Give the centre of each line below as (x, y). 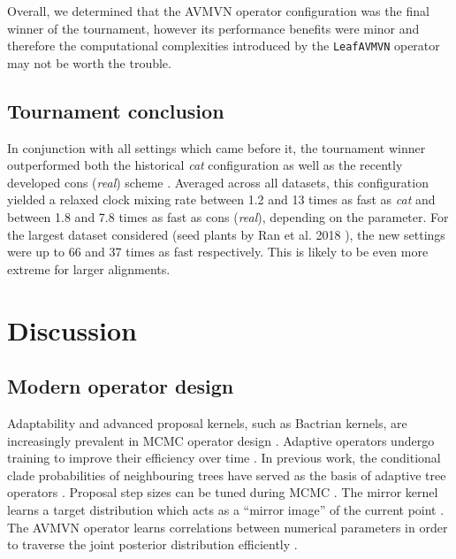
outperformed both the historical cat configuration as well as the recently (205, 165)
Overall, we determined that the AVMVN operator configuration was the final (218, 11)
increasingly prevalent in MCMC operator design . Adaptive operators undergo (221, 440)
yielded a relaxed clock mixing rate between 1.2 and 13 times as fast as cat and (221, 199)
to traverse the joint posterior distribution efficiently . (152, 544)
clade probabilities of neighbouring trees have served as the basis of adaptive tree (227, 475)
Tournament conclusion (116, 110)
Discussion (72, 329)
